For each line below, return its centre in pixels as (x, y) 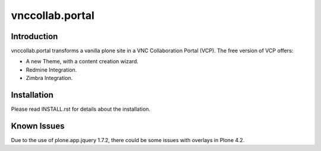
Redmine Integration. (51, 70)
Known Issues (38, 126)
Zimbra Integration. (49, 78)
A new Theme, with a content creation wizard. (82, 62)
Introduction (34, 36)
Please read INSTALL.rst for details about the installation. (81, 109)
